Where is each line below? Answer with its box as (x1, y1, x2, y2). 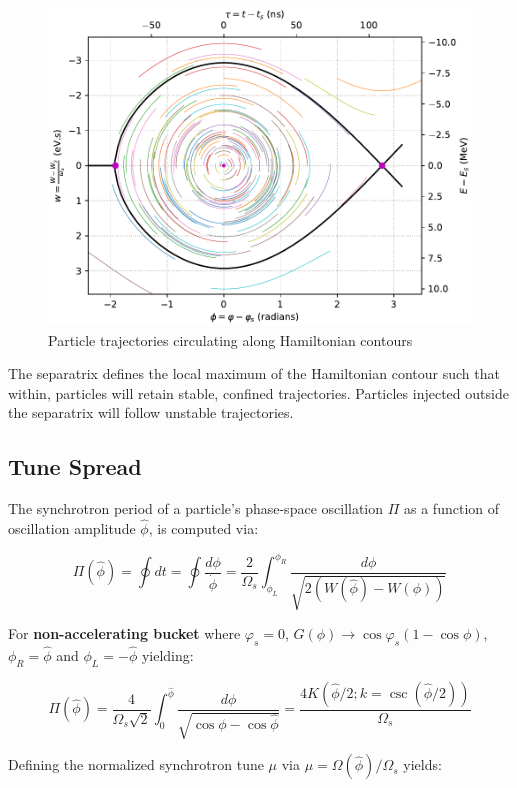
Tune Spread (8, 451, 142, 482)
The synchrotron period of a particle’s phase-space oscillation (8, 498, 384, 519)
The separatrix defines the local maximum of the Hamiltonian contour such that (8, 363, 500, 384)
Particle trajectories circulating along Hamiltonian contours (48, 329, 413, 350)
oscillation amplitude (8, 517, 136, 538)
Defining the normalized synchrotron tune (8, 754, 264, 775)
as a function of (404, 498, 499, 519)
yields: (403, 754, 442, 775)
